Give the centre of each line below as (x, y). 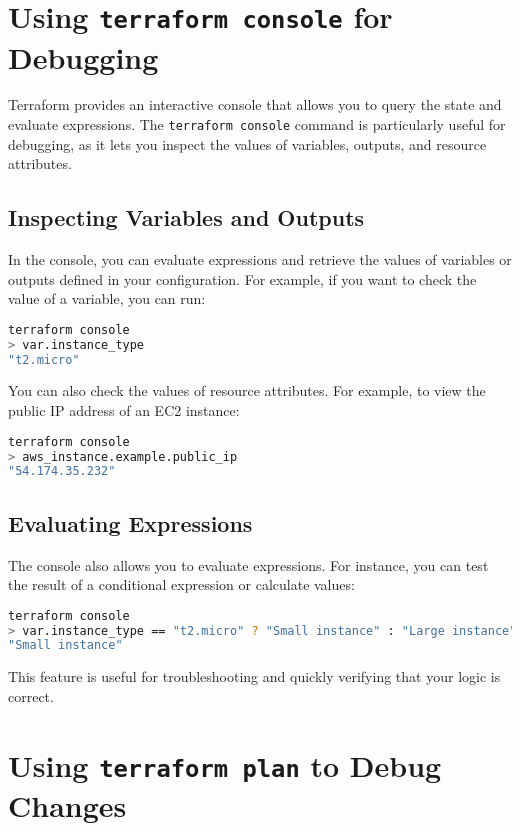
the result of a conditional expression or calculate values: (181, 584)
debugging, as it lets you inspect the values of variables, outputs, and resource (247, 143)
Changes (67, 805)
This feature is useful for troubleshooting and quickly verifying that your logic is (254, 676)
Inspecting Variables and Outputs (186, 217)
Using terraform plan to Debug (225, 764)
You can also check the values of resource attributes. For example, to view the (247, 390)
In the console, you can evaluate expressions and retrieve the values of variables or (260, 259)
